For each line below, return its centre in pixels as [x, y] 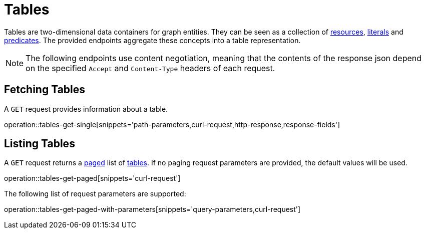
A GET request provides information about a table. [86, 109]
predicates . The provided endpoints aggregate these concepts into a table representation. [152, 40]
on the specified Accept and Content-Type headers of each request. [150, 68]
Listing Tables [40, 144]
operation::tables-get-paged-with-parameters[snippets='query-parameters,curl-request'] [152, 209]
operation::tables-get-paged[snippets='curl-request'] [92, 178]
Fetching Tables [45, 90]
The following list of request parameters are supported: [95, 194]
